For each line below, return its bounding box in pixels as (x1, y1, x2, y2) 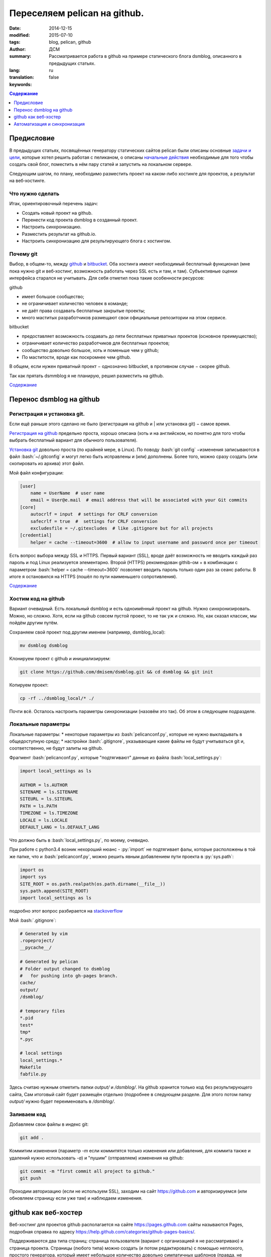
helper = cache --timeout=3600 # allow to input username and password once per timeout (30, 540, 258, 545)
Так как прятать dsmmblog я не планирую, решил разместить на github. (9, 373, 164, 379)
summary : (9, 53, 32, 59)
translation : (9, 74, 35, 80)
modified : (9, 32, 30, 38)
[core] (20, 504, 36, 510)
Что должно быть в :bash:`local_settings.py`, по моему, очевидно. (9, 837, 150, 843)
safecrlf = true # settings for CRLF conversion (30, 518, 158, 524)
